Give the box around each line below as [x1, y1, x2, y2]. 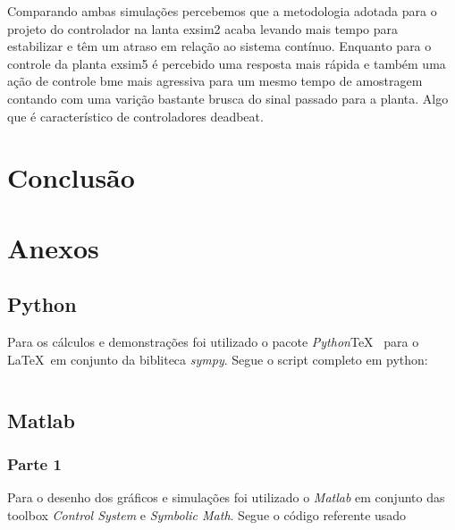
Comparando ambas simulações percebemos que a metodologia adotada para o [7, 2, 437, 20]
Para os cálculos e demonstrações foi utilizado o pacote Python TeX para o [7, 332, 419, 351]
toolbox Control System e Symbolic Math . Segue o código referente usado [7, 505, 407, 524]
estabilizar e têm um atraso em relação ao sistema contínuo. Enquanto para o [7, 37, 432, 55]
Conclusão [7, 159, 135, 196]
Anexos [7, 229, 99, 265]
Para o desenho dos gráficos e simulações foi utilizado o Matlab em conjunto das [7, 488, 445, 507]
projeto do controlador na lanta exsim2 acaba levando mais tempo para [7, 19, 399, 38]
